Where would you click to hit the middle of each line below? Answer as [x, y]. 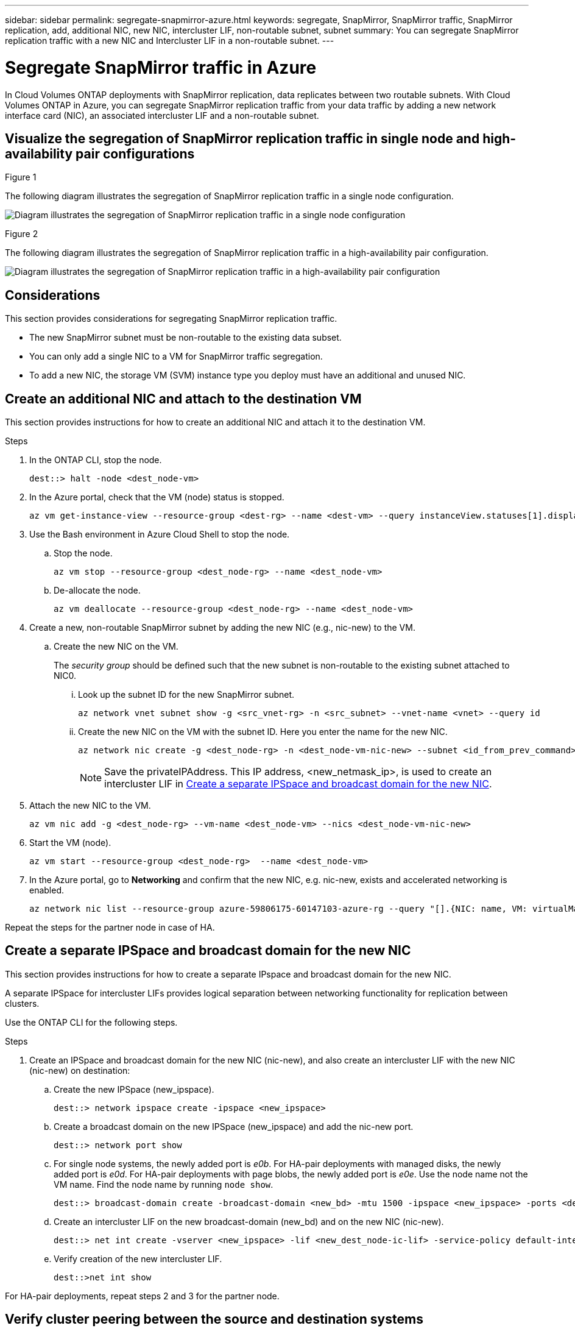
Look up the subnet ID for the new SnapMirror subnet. [186, 695]
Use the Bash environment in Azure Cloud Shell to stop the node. [160, 534]
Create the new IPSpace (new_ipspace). [134, 1089]
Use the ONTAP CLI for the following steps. [91, 1022]
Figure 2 [22, 234]
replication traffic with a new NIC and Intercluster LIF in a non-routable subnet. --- [170, 41]
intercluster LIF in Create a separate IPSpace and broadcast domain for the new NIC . [298, 784]
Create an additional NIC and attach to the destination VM [183, 399]
